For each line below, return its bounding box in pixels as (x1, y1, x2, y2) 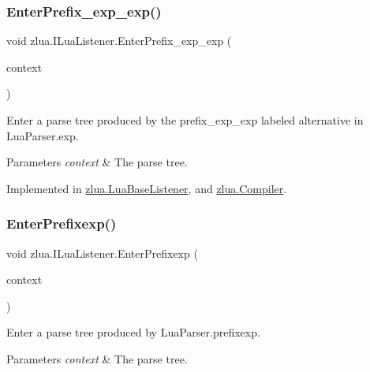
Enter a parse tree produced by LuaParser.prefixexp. (6, 324, 260, 340)
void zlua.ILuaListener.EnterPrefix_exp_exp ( (6, 32, 232, 49)
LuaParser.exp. (6, 127, 79, 143)
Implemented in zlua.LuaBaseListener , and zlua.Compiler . (6, 180, 287, 196)
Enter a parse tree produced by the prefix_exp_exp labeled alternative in (6, 112, 364, 128)
